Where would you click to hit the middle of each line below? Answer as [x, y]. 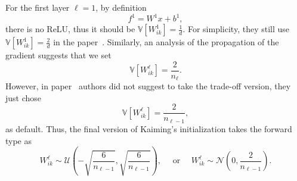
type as [19, 140]
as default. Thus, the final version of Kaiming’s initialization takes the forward [149, 128]
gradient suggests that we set [58, 55]
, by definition [121, 7]
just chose [24, 97]
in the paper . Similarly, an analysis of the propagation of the [166, 42]
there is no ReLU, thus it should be [70, 29]
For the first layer [38, 7]
